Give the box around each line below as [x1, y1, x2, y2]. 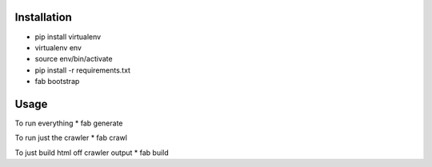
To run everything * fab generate [14, 118, 123, 128]
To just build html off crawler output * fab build [14, 148, 170, 157]
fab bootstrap [34, 77, 80, 86]
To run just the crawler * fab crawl [14, 133, 128, 143]
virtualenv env [34, 42, 82, 52]
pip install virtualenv [34, 32, 102, 42]
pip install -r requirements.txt [34, 65, 131, 75]
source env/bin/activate [34, 54, 113, 64]
